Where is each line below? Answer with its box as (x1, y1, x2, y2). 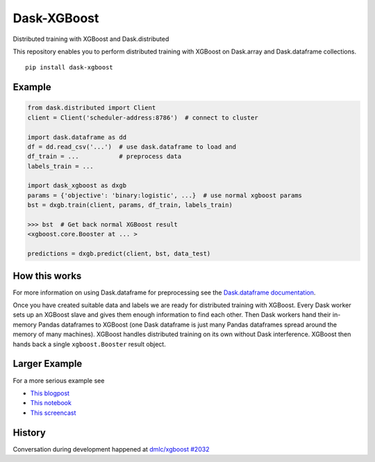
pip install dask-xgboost (25, 63, 114, 72)
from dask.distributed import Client (27, 104, 156, 112)
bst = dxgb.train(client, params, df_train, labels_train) (27, 201, 233, 209)
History (12, 427, 47, 438)
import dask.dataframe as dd (27, 133, 127, 141)
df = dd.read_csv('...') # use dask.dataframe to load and (27, 142, 237, 151)
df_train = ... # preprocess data (27, 153, 182, 160)
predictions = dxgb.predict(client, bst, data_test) (27, 250, 211, 258)
